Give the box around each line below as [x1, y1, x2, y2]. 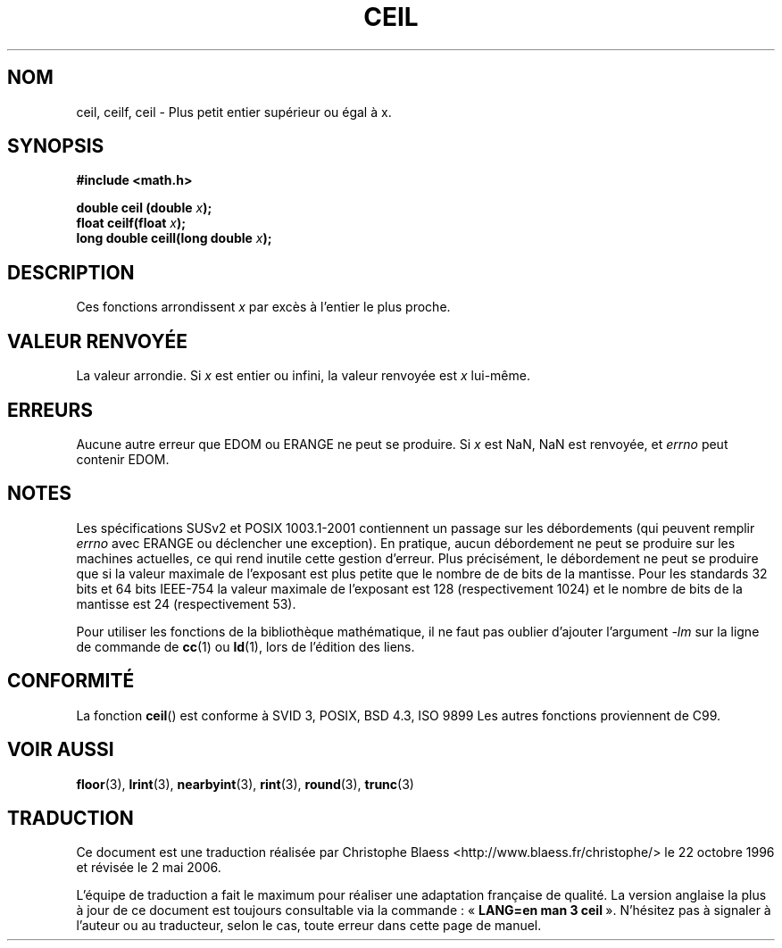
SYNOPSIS [7, 135, 104, 158]
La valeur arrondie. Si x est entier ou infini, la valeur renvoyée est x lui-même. [76, 368, 530, 384]
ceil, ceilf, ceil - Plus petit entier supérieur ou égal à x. [76, 104, 392, 120]
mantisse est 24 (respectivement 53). [76, 595, 296, 611]
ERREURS [7, 398, 94, 421]
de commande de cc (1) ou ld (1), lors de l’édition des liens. [76, 638, 415, 654]
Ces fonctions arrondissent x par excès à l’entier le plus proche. [76, 299, 451, 315]
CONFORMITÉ [7, 669, 135, 693]
